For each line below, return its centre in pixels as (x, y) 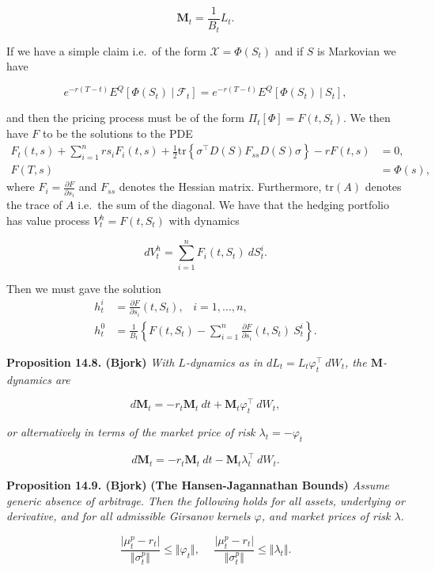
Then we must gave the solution (84, 288)
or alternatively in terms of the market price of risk (131, 432)
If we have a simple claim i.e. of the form (106, 50)
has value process (48, 220)
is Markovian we (357, 50)
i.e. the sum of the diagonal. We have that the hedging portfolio (233, 205)
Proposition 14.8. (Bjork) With (91, 362)
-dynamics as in (224, 362)
